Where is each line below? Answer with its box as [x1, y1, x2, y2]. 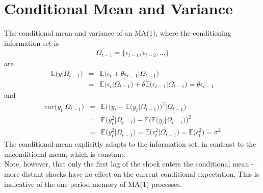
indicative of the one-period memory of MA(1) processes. [4, 178, 182, 189]
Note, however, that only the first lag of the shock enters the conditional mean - [4, 158, 254, 169]
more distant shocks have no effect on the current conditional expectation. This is [4, 168, 259, 179]
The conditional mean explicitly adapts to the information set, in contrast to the [4, 139, 256, 149]
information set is [4, 37, 59, 48]
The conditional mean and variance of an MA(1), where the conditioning [4, 27, 231, 38]
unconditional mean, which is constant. [4, 148, 126, 159]
